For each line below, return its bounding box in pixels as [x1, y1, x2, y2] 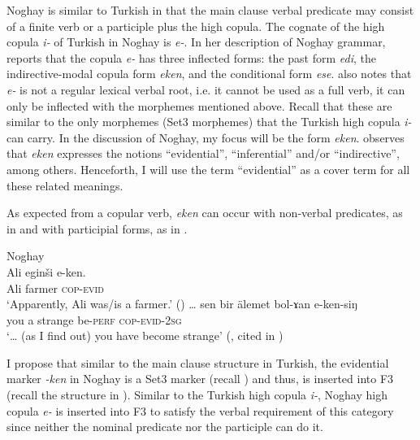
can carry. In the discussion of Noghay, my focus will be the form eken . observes [6, 129, 405, 146]
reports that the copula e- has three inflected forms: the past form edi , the [6, 49, 376, 66]
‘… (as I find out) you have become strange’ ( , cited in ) [6, 327, 284, 344]
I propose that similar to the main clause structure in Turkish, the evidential [6, 354, 389, 371]
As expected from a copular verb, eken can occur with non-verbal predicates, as [6, 204, 403, 221]
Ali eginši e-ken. [6, 263, 86, 280]
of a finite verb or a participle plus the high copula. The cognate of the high [6, 17, 385, 34]
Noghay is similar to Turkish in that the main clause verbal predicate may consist [6, 2, 414, 18]
